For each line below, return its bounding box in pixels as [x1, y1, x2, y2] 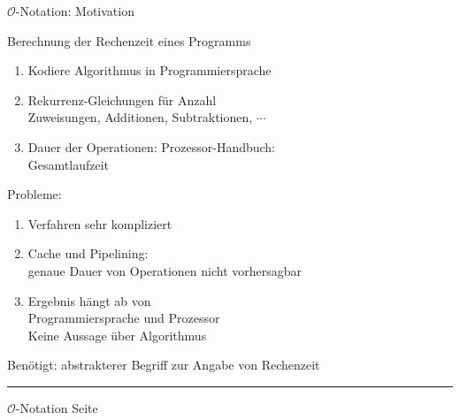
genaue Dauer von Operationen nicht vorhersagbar [27, 261, 303, 279]
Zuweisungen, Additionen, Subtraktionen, [27, 108, 253, 126]
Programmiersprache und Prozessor [27, 309, 220, 327]
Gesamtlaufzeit [27, 155, 109, 173]
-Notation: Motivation [15, 2, 134, 19]
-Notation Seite [15, 398, 98, 416]
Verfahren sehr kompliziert [27, 214, 172, 233]
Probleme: [7, 185, 62, 203]
